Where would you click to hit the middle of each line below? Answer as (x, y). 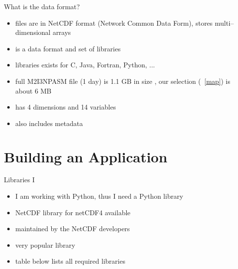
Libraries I (19, 180)
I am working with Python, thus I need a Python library (99, 196)
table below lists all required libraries (70, 261)
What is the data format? (42, 6)
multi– (224, 23)
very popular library (45, 245)
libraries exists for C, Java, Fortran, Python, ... (85, 65)
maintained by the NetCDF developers (73, 229)
